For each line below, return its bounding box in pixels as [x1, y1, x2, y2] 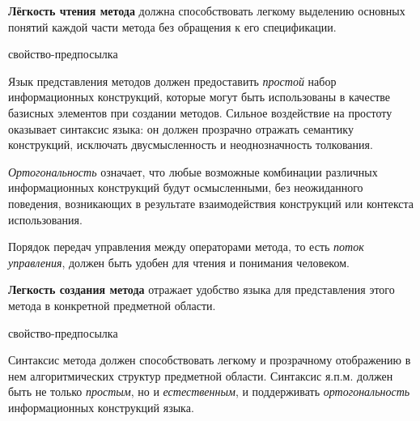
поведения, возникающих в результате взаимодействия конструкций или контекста [8, 194, 414, 211]
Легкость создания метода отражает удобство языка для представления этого [8, 281, 395, 298]
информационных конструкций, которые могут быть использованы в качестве [8, 88, 391, 105]
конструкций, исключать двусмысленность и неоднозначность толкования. [8, 136, 373, 153]
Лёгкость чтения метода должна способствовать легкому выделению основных [8, 2, 405, 19]
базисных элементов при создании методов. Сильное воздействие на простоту [8, 104, 392, 121]
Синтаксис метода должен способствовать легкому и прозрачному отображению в [8, 351, 411, 368]
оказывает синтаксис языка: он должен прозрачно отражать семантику [8, 120, 354, 137]
